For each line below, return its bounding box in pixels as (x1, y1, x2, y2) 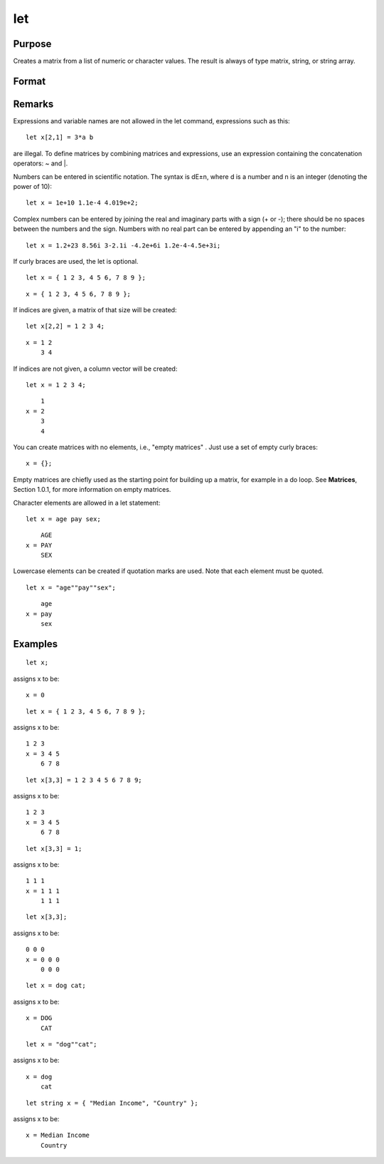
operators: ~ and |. (13, 159, 68, 168)
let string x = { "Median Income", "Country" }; (26, 1098, 198, 1107)
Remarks (13, 98, 54, 110)
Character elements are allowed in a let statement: (13, 498, 161, 507)
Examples (13, 638, 58, 650)
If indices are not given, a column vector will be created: (13, 364, 178, 373)
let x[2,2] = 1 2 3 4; (26, 322, 105, 331)
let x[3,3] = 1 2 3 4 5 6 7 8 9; (26, 776, 142, 784)
